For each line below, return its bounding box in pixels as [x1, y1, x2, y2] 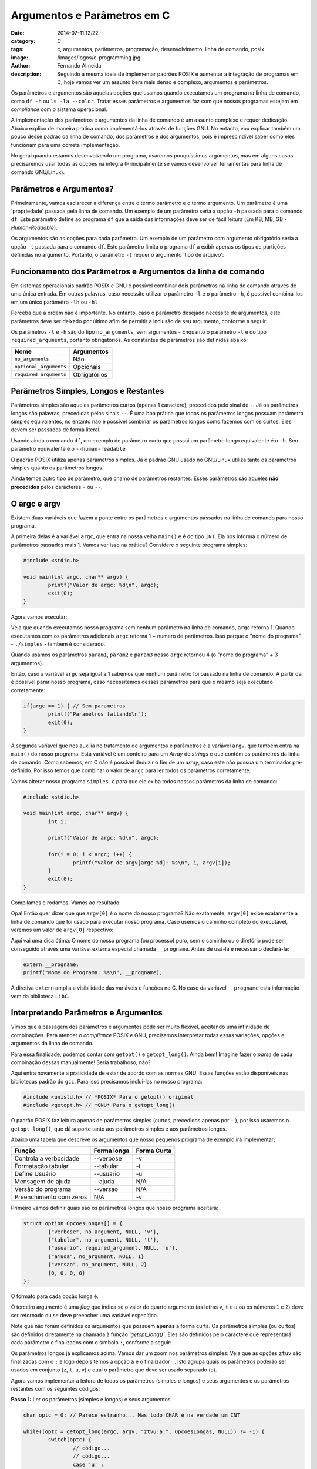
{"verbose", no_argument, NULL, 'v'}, [48, 1228, 160, 1235]
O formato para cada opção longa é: [11, 1293, 99, 1300]
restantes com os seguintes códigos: [11, 1385, 100, 1392]
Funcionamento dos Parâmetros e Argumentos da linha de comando [11, 266, 265, 276]
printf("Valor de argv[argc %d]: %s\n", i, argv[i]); [72, 859, 231, 866]
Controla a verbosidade [14, 1155, 79, 1163]
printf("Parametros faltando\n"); [48, 711, 147, 717]
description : [11, 71, 42, 78]
